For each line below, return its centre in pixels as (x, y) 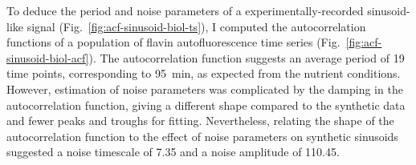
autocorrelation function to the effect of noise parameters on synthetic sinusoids (202, 136)
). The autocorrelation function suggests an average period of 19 (247, 57)
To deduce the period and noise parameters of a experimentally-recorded (185, 10)
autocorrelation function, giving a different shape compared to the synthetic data (206, 105)
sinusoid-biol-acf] (48, 57)
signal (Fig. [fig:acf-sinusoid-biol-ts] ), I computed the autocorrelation (196, 26)
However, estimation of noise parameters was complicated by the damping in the (205, 89)
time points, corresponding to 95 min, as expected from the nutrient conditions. (204, 73)
